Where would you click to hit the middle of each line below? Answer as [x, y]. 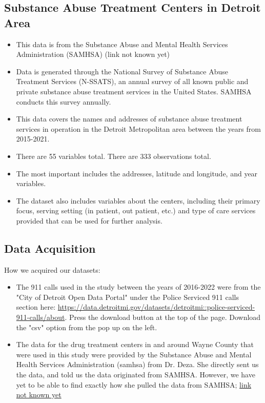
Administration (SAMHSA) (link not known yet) [93, 54]
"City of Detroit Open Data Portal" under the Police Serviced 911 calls [128, 297]
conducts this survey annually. [64, 101]
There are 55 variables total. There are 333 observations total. [114, 156]
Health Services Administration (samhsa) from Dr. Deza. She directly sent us [137, 364]
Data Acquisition [50, 248]
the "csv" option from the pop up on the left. [87, 327]
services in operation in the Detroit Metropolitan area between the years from [138, 128]
